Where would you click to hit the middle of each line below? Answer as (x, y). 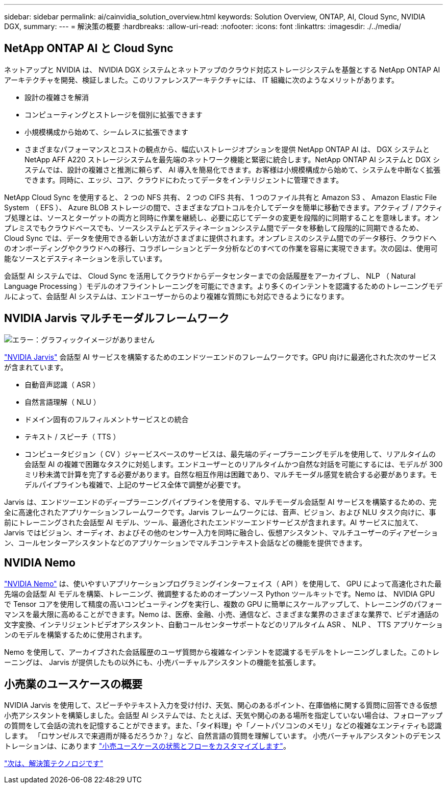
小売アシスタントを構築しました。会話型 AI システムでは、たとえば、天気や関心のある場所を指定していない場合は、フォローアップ (224, 716)
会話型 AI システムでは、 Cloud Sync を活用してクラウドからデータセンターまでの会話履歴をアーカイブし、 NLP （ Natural (210, 276)
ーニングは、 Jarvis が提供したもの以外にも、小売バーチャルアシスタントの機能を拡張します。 (162, 662)
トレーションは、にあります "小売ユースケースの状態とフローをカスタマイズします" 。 (147, 746)
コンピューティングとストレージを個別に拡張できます (114, 114)
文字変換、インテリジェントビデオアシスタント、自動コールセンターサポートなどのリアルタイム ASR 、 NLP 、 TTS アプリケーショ (224, 624)
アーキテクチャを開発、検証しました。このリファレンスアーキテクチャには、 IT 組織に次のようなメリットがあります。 (202, 80)
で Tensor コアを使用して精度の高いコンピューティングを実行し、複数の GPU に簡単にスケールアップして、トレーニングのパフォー (223, 604)
